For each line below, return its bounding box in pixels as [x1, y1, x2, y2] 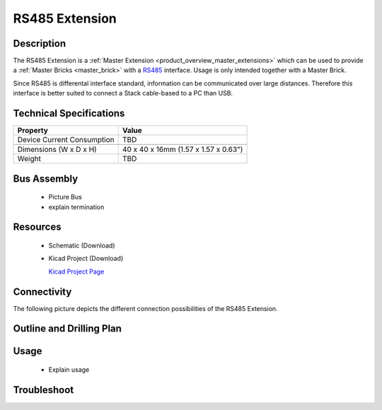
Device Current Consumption [17, 135, 115, 145]
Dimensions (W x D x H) [17, 145, 97, 155]
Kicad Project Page [48, 267, 105, 276]
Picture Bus [48, 193, 83, 201]
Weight [17, 154, 42, 164]
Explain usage [48, 365, 90, 374]
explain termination [48, 202, 105, 211]
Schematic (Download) [48, 241, 115, 250]
